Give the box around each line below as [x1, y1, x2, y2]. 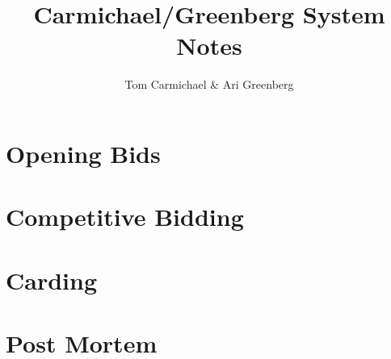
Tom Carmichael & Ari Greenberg [124, 76, 294, 93]
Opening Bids [6, 136, 161, 169]
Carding [6, 263, 98, 296]
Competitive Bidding [6, 200, 244, 233]
